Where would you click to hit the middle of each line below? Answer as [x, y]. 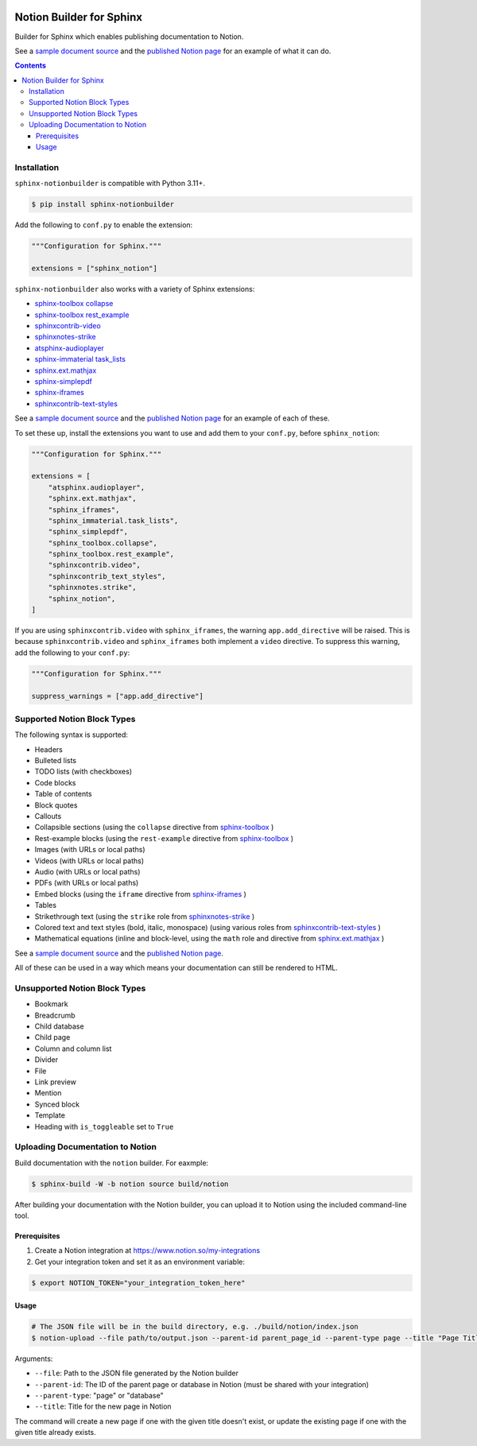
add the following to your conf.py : [72, 653]
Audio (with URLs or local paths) [87, 871]
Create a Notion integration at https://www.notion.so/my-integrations [147, 1250]
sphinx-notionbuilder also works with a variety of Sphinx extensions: [135, 289]
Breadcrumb [55, 1015]
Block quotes [56, 805]
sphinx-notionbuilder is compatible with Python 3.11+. [110, 184]
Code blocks [55, 782]
